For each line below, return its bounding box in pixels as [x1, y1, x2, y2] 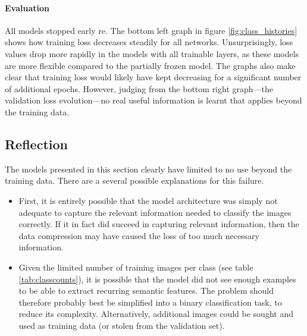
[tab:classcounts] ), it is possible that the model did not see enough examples [18, 272, 296, 285]
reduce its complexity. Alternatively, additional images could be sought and [18, 307, 293, 320]
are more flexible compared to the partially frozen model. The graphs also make [5, 59, 296, 71]
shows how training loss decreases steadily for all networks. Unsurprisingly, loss [5, 36, 293, 48]
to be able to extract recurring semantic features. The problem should [18, 284, 274, 297]
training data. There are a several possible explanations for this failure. [5, 174, 264, 187]
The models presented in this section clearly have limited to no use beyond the [5, 162, 292, 175]
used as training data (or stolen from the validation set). [18, 319, 225, 331]
